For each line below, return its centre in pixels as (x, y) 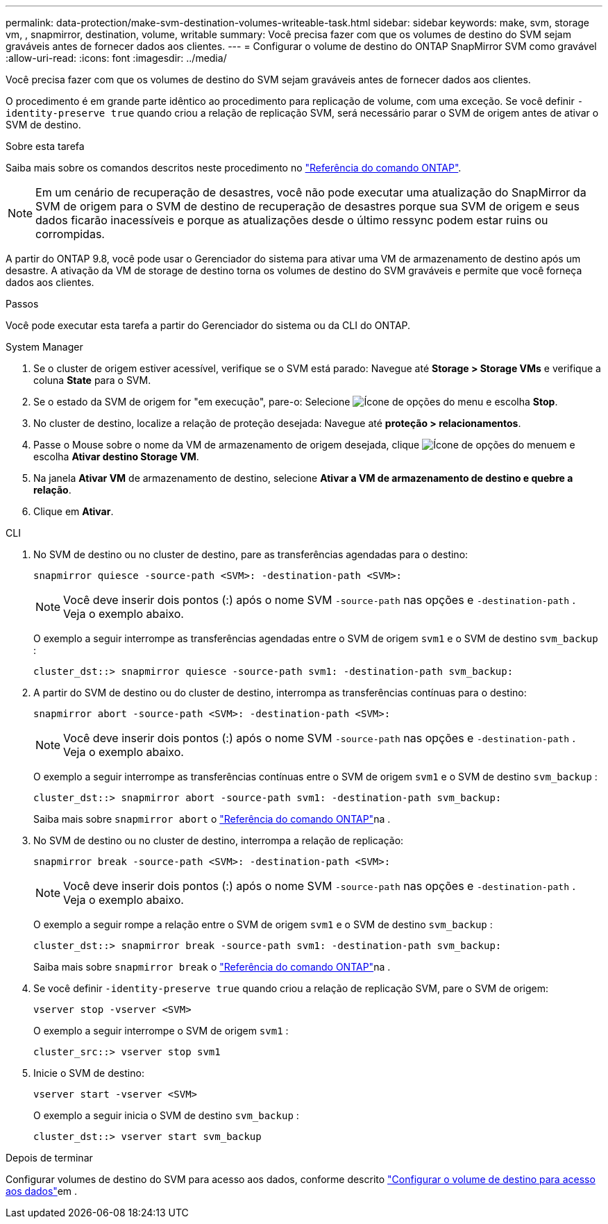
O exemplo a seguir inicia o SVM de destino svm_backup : (166, 1115)
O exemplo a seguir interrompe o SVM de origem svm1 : (161, 1031)
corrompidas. (70, 234)
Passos (22, 304)
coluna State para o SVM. (92, 380)
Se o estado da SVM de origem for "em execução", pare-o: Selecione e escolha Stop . (296, 402)
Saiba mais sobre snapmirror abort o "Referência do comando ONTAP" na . (212, 819)
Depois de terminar (49, 1158)
